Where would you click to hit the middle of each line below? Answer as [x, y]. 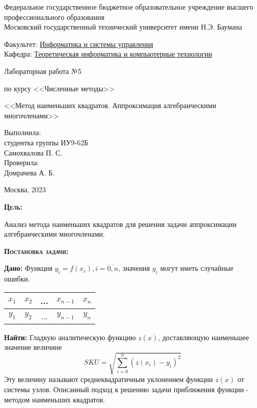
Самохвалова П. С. [33, 152]
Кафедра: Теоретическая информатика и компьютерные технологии [108, 54]
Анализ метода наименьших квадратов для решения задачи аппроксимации [120, 224]
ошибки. [17, 279]
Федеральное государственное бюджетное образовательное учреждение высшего [129, 7]
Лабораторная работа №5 [43, 71]
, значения [134, 268]
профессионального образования [54, 17]
